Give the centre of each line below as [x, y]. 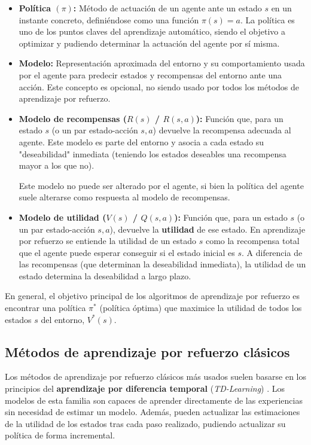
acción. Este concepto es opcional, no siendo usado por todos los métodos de [159, 86]
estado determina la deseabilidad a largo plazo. [105, 275]
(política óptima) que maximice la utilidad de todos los [201, 308]
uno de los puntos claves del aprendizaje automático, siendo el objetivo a [152, 31]
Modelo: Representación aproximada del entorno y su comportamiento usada [162, 63]
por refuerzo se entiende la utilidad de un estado [108, 241]
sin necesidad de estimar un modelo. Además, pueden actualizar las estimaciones [153, 412]
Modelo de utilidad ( [62, 217]
